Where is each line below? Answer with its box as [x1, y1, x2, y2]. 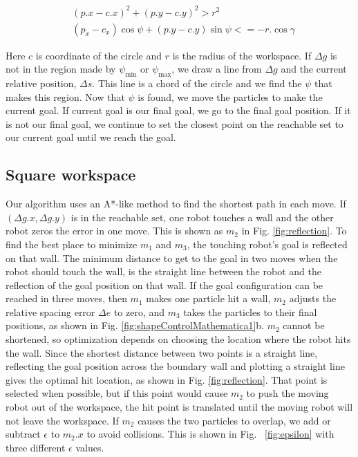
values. [75, 440, 104, 454]
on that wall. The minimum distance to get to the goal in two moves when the [6, 250, 338, 265]
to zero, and [113, 304, 165, 319]
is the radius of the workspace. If [172, 48, 312, 62]
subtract [6, 427, 41, 441]
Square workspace [6, 164, 136, 185]
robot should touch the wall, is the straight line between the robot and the [6, 264, 321, 279]
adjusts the [289, 291, 337, 306]
